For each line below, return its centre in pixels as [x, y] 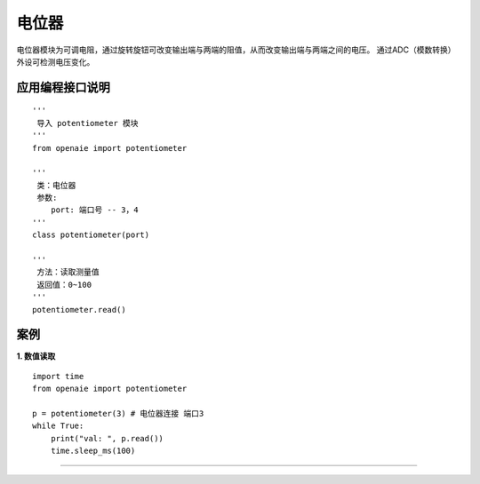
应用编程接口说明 [63, 87]
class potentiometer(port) [91, 235]
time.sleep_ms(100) [93, 451]
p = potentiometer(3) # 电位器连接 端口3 [118, 414]
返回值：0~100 [64, 285]
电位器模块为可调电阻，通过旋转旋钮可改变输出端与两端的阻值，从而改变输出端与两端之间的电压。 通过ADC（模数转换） [236, 50]
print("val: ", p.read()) [107, 438]
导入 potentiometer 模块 [88, 123]
